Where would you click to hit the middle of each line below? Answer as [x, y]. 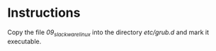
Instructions [44, 13]
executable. [24, 41]
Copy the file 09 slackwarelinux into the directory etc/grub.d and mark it [108, 33]
